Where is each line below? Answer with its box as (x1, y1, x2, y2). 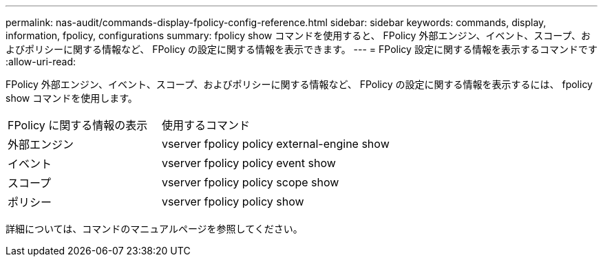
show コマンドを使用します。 (6, 92, 138, 104)
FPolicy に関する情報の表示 (8, 118, 148, 132)
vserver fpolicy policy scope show (161, 175, 339, 189)
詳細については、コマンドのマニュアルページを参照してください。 (6, 223, 303, 234)
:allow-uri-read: (6, 56, 76, 67)
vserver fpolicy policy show (161, 195, 304, 208)
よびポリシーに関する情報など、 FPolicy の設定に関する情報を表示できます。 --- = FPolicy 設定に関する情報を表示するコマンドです (6, 43, 597, 55)
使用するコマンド (161, 118, 250, 132)
